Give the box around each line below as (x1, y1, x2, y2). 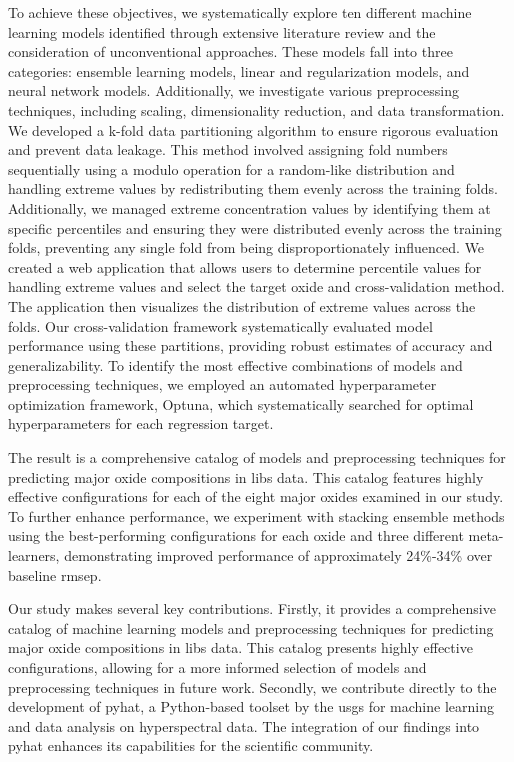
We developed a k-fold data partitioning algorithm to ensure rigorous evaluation (8, 119, 499, 140)
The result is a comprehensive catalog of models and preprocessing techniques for (8, 447, 506, 468)
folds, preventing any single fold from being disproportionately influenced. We (8, 237, 485, 258)
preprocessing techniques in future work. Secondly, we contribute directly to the (8, 676, 497, 697)
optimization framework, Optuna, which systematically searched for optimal (8, 393, 474, 414)
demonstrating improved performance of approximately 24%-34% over (64, 545, 493, 566)
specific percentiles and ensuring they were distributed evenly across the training (8, 217, 502, 238)
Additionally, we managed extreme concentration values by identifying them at (8, 197, 491, 218)
